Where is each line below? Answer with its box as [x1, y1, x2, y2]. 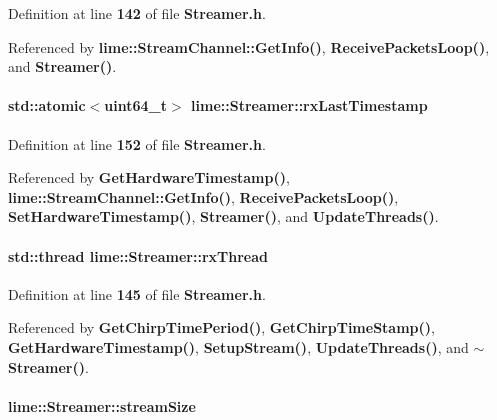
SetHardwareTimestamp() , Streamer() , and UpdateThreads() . [8, 206, 439, 227]
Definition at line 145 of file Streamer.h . [8, 283, 266, 304]
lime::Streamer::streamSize [8, 395, 196, 416]
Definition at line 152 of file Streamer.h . [8, 133, 266, 154]
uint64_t [104, 95, 168, 116]
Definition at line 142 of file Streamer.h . [8, 3, 266, 23]
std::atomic [8, 95, 86, 116]
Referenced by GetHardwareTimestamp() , [8, 167, 290, 188]
